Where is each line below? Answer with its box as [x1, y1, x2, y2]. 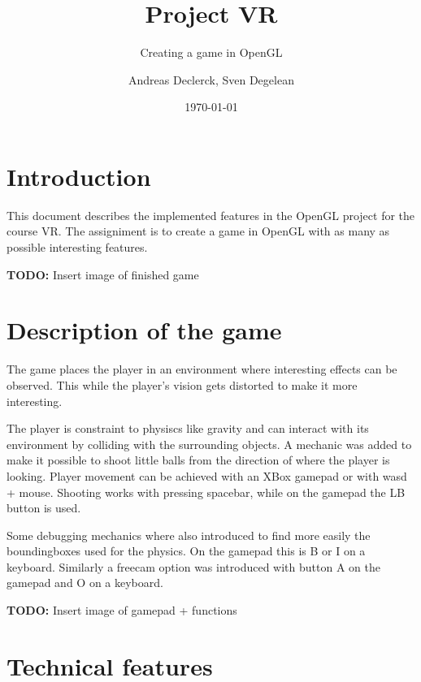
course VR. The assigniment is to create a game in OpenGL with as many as [7, 222, 390, 240]
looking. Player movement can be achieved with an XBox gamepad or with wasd [7, 467, 407, 484]
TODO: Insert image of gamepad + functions [7, 602, 237, 619]
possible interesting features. [7, 239, 148, 256]
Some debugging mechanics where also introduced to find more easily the [7, 526, 371, 543]
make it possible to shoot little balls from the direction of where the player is [7, 451, 390, 468]
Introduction [7, 159, 151, 192]
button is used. [7, 499, 81, 516]
